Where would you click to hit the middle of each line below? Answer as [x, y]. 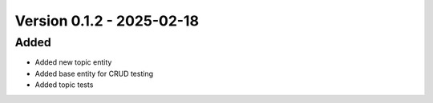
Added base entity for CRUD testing [94, 73]
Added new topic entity [73, 62]
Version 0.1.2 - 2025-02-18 [107, 21]
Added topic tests [64, 85]
